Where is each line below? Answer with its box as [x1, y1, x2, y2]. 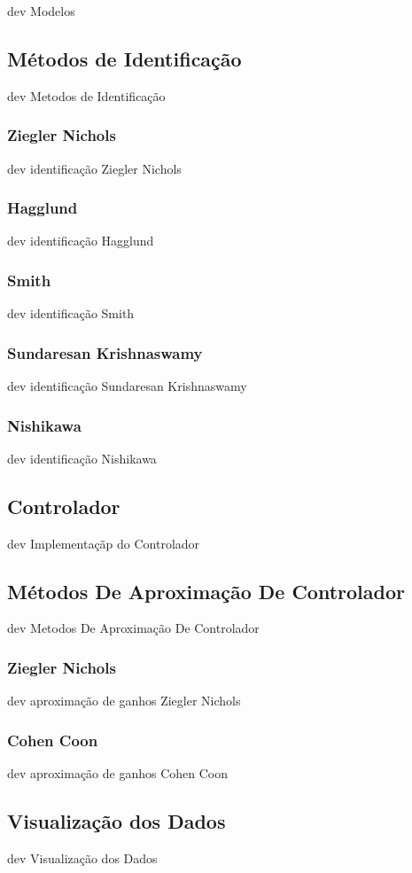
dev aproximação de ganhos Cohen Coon [7, 764, 229, 783]
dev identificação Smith [7, 304, 135, 323]
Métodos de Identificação [7, 44, 242, 72]
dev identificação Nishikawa [7, 448, 157, 467]
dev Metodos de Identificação [7, 86, 166, 105]
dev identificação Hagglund [7, 231, 154, 250]
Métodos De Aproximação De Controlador [7, 577, 405, 604]
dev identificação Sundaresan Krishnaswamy [7, 377, 247, 395]
